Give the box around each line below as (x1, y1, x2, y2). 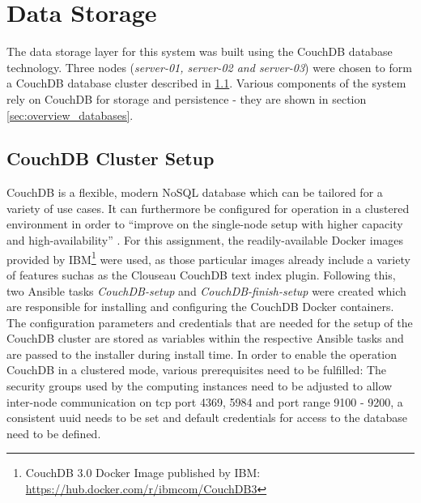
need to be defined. (6, 424, 101, 441)
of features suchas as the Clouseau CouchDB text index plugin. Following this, (6, 266, 396, 283)
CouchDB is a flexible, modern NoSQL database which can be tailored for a (6, 184, 383, 201)
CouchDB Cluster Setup (6, 146, 215, 171)
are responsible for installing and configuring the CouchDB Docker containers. (6, 298, 394, 315)
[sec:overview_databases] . (6, 106, 134, 123)
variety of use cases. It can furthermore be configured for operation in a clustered (6, 199, 410, 216)
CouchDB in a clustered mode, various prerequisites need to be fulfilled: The (6, 361, 387, 378)
